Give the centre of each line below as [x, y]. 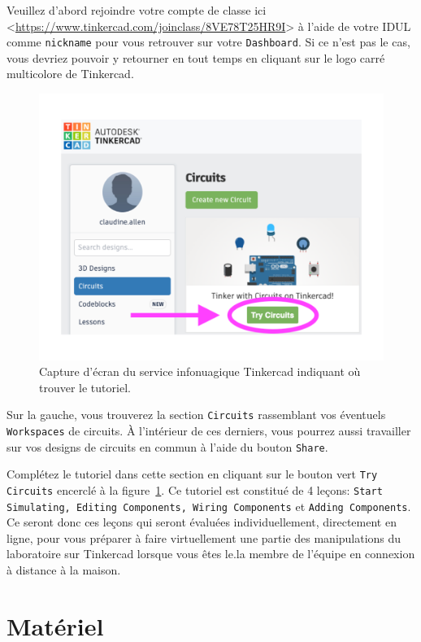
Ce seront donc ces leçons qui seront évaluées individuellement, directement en [202, 522]
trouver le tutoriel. [85, 387]
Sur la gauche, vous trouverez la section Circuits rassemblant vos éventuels [196, 415]
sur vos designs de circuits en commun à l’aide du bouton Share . [167, 446]
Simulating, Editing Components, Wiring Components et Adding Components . [209, 506]
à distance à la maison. [64, 570]
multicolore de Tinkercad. [70, 74]
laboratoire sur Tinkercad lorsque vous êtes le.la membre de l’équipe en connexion [211, 554]
